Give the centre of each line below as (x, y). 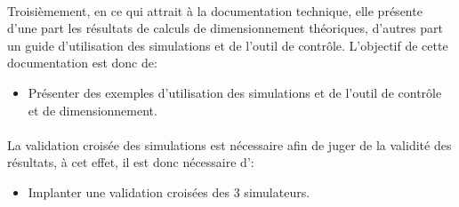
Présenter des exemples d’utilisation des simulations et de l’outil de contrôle (235, 92)
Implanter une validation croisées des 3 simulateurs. (169, 191)
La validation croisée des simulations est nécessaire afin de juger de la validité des (229, 144)
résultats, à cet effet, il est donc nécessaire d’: (131, 162)
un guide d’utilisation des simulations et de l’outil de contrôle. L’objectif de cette (228, 45)
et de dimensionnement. (93, 110)
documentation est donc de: (82, 63)
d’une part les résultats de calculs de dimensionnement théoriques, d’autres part (225, 28)
